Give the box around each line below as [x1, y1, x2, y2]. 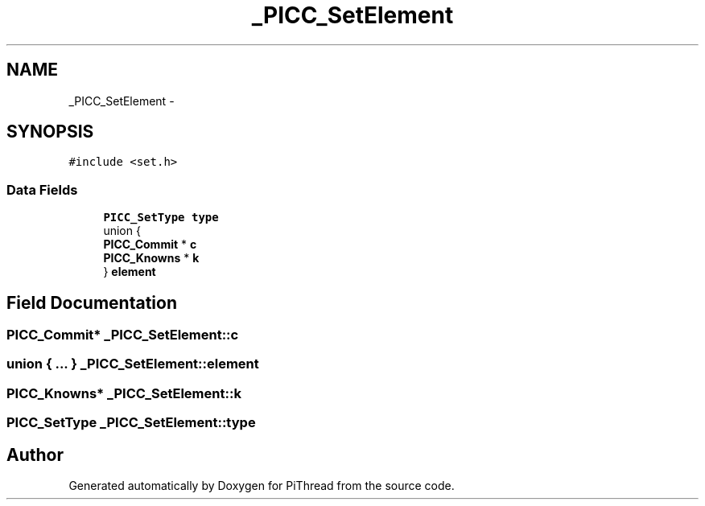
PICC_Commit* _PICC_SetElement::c [6, 327, 239, 344]
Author [6, 444, 64, 465]
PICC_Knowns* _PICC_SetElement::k [6, 385, 241, 401]
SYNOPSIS [6, 121, 94, 142]
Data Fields [6, 181, 78, 198]
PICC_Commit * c [103, 237, 197, 252]
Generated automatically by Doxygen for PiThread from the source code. [68, 479, 455, 492]
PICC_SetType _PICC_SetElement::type [6, 414, 256, 431]
